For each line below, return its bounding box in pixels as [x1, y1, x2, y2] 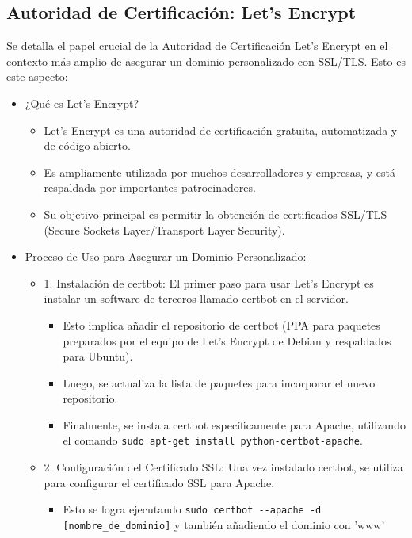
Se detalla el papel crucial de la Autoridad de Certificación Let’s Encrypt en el [6, 37, 388, 54]
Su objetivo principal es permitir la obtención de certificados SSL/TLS [44, 205, 387, 222]
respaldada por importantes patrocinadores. [44, 179, 256, 196]
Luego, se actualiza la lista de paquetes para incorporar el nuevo [63, 374, 376, 391]
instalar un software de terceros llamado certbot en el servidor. [44, 290, 349, 307]
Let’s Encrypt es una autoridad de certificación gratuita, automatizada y [44, 121, 398, 138]
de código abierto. [44, 137, 131, 154]
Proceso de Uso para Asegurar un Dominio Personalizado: [25, 248, 307, 265]
